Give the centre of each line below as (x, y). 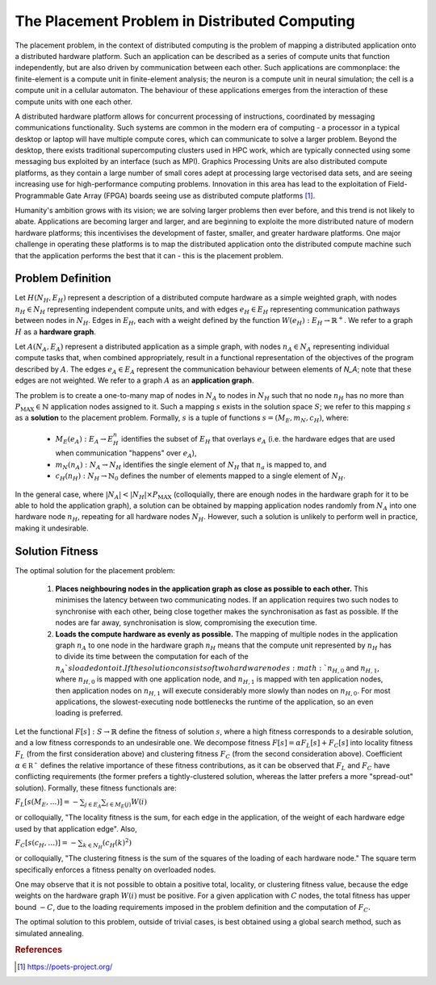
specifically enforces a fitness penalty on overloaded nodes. (115, 870)
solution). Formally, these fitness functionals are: (96, 788)
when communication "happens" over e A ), (126, 454)
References (39, 950)
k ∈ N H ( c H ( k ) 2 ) (107, 844)
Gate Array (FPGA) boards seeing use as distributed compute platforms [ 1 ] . (191, 195)
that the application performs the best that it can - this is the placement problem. (149, 255)
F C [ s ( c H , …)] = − (46, 844)
